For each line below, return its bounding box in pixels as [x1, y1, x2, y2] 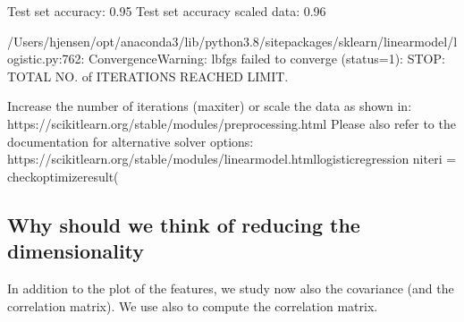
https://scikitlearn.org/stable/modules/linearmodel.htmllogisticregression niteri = [7, 149, 457, 168]
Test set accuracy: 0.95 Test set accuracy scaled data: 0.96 [7, 2, 326, 20]
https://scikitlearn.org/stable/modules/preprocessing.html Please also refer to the [7, 114, 456, 132]
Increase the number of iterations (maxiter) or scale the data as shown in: [7, 97, 412, 115]
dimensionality [7, 237, 145, 265]
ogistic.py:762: [7, 49, 85, 68]
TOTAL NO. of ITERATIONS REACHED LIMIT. [7, 66, 289, 85]
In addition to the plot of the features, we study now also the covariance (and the [7, 278, 454, 297]
